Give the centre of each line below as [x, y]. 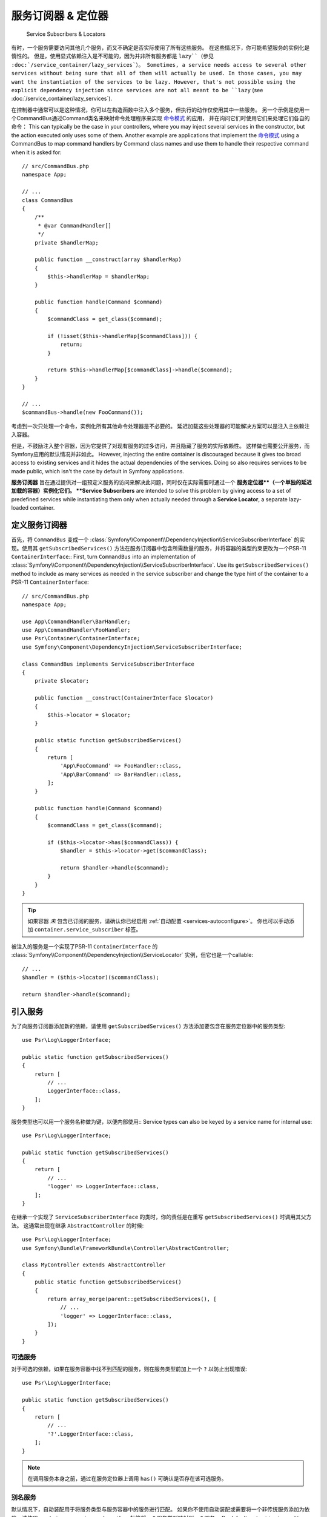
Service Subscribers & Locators [66, 34]
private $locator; [62, 681]
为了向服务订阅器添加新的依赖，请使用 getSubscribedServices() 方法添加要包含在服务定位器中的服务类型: [148, 1026]
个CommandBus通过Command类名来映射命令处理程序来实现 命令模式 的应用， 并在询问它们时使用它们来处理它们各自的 [160, 118]
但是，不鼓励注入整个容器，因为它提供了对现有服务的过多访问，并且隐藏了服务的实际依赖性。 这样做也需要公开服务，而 [160, 445]
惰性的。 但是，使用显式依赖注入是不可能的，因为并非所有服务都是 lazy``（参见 [113, 56]
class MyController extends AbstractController [94, 1265]
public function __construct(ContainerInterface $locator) [124, 698]
